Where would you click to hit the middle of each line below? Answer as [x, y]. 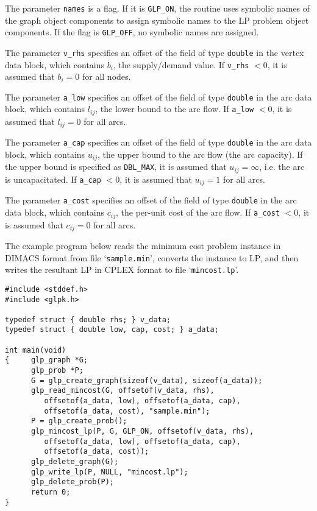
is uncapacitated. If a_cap [53, 179]
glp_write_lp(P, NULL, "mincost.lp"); [109, 472]
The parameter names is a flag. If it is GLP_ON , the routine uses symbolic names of [158, 8]
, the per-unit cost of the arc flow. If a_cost [198, 212]
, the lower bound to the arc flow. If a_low [175, 109]
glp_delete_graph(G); [75, 462]
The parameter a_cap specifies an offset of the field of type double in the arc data [158, 142]
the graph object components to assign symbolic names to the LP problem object [157, 20]
